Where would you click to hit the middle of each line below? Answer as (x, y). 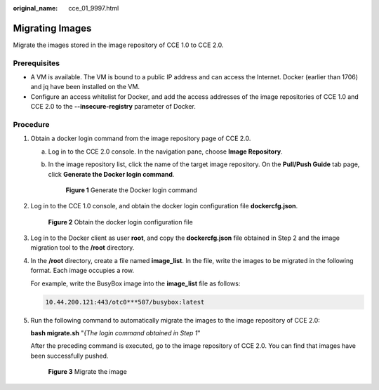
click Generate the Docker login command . (111, 174)
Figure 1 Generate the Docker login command (132, 190)
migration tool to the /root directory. (82, 248)
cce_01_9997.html (94, 8)
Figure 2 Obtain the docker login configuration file (120, 222)
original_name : (35, 8)
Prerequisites (36, 63)
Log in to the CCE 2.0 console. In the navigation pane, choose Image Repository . (166, 152)
